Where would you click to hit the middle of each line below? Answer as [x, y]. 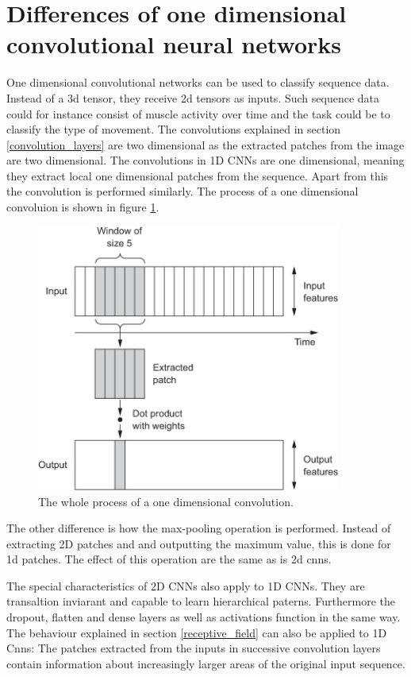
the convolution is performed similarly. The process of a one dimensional [182, 191]
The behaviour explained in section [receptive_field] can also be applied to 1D [197, 632]
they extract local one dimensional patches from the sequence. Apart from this [198, 175]
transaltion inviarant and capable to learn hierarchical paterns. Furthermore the [201, 601]
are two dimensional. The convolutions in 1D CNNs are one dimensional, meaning [205, 160]
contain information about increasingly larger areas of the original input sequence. [206, 663]
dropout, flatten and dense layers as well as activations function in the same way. [204, 617]
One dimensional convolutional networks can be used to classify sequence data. [198, 82]
